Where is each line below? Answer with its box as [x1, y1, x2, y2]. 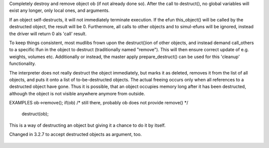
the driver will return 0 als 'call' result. [9, 30, 87, 37]
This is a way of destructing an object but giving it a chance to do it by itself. [9, 122, 166, 128]
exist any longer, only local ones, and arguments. [9, 7, 110, 13]
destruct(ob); [21, 111, 49, 117]
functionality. [9, 61, 36, 67]
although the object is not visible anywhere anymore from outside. [9, 90, 145, 96]
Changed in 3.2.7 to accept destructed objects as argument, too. [9, 132, 142, 138]
